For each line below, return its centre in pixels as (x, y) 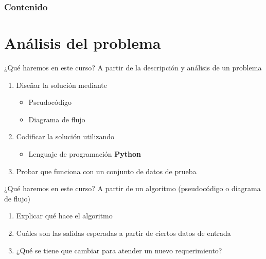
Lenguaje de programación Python (85, 153)
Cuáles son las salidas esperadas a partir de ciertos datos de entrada (123, 233)
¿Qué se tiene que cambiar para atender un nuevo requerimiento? (119, 250)
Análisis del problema (83, 43)
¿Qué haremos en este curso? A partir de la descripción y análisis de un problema (133, 67)
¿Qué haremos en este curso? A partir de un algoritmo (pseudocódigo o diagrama (132, 188)
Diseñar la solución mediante (61, 85)
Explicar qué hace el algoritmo (64, 216)
